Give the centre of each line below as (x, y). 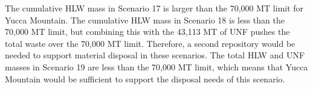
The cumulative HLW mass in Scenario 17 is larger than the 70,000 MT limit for (154, 8)
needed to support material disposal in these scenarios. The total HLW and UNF (155, 55)
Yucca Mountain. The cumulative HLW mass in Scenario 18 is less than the (145, 20)
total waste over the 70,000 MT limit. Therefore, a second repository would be (150, 43)
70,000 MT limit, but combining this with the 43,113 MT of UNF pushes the (147, 32)
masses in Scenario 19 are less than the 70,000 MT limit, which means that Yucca (156, 66)
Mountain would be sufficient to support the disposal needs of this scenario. (145, 78)
